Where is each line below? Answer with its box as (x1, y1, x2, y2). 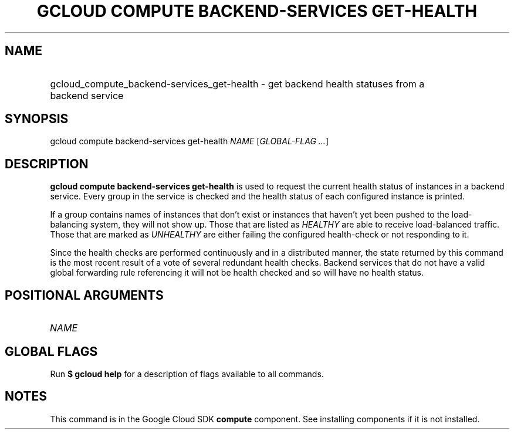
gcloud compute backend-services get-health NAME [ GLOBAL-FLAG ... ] (50, 136, 329, 147)
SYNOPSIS (5, 111, 69, 127)
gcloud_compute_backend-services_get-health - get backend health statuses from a (50, 77, 425, 90)
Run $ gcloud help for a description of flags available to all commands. (50, 368, 324, 379)
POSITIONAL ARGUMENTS (5, 287, 164, 303)
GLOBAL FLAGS (5, 344, 98, 359)
